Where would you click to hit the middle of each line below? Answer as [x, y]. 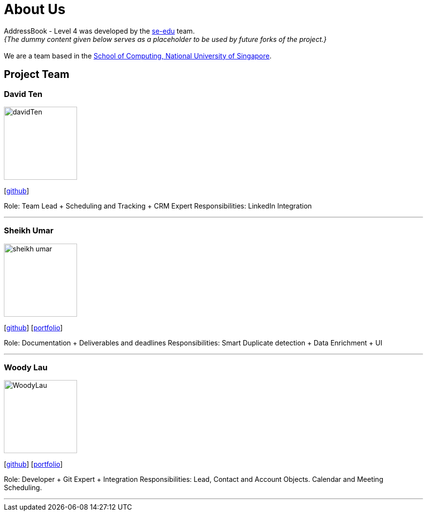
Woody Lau [26, 368]
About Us [35, 9]
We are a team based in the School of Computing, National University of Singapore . [138, 56]
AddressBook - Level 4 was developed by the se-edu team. [99, 31]
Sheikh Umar [29, 231]
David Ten [23, 94]
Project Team [37, 75]
